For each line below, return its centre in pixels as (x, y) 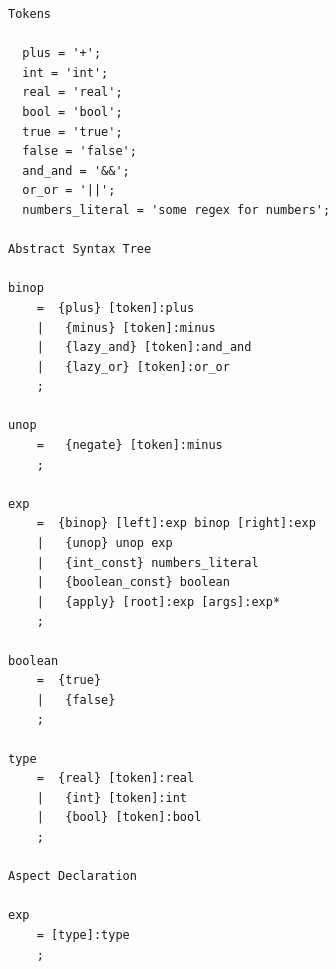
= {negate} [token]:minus (129, 445)
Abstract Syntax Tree (80, 249)
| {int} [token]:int (111, 797)
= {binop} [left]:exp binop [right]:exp (176, 523)
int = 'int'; (65, 72)
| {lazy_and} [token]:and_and (144, 347)
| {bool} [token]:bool (119, 817)
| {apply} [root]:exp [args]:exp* (158, 601)
